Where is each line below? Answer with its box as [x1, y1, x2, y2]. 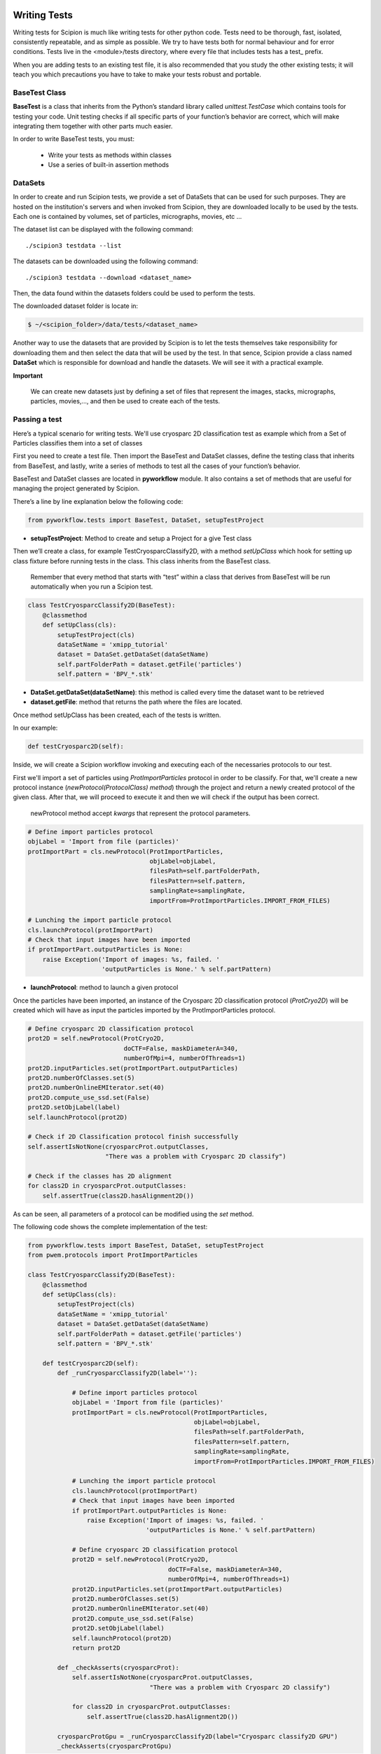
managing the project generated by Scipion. [13, 484, 140, 493]
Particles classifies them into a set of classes [13, 438, 143, 447]
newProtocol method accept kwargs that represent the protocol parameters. [30, 809, 251, 817]
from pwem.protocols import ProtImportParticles [27, 1251, 198, 1259]
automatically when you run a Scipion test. [30, 582, 153, 591]
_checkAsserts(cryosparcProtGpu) [57, 1742, 172, 1750]
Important [13, 371, 43, 380]
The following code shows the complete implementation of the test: [13, 1223, 208, 1231]
